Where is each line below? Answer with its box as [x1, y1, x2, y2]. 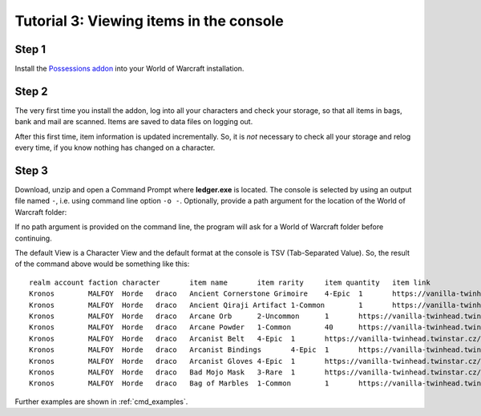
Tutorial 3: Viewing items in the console [14, 12, 284, 30]
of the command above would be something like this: [14, 259, 190, 269]
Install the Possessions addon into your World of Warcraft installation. [14, 64, 245, 74]
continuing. [14, 233, 52, 243]
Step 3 [14, 164, 48, 177]
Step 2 [14, 84, 48, 98]
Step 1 [14, 42, 46, 56]
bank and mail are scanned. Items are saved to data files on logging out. [14, 117, 253, 127]
